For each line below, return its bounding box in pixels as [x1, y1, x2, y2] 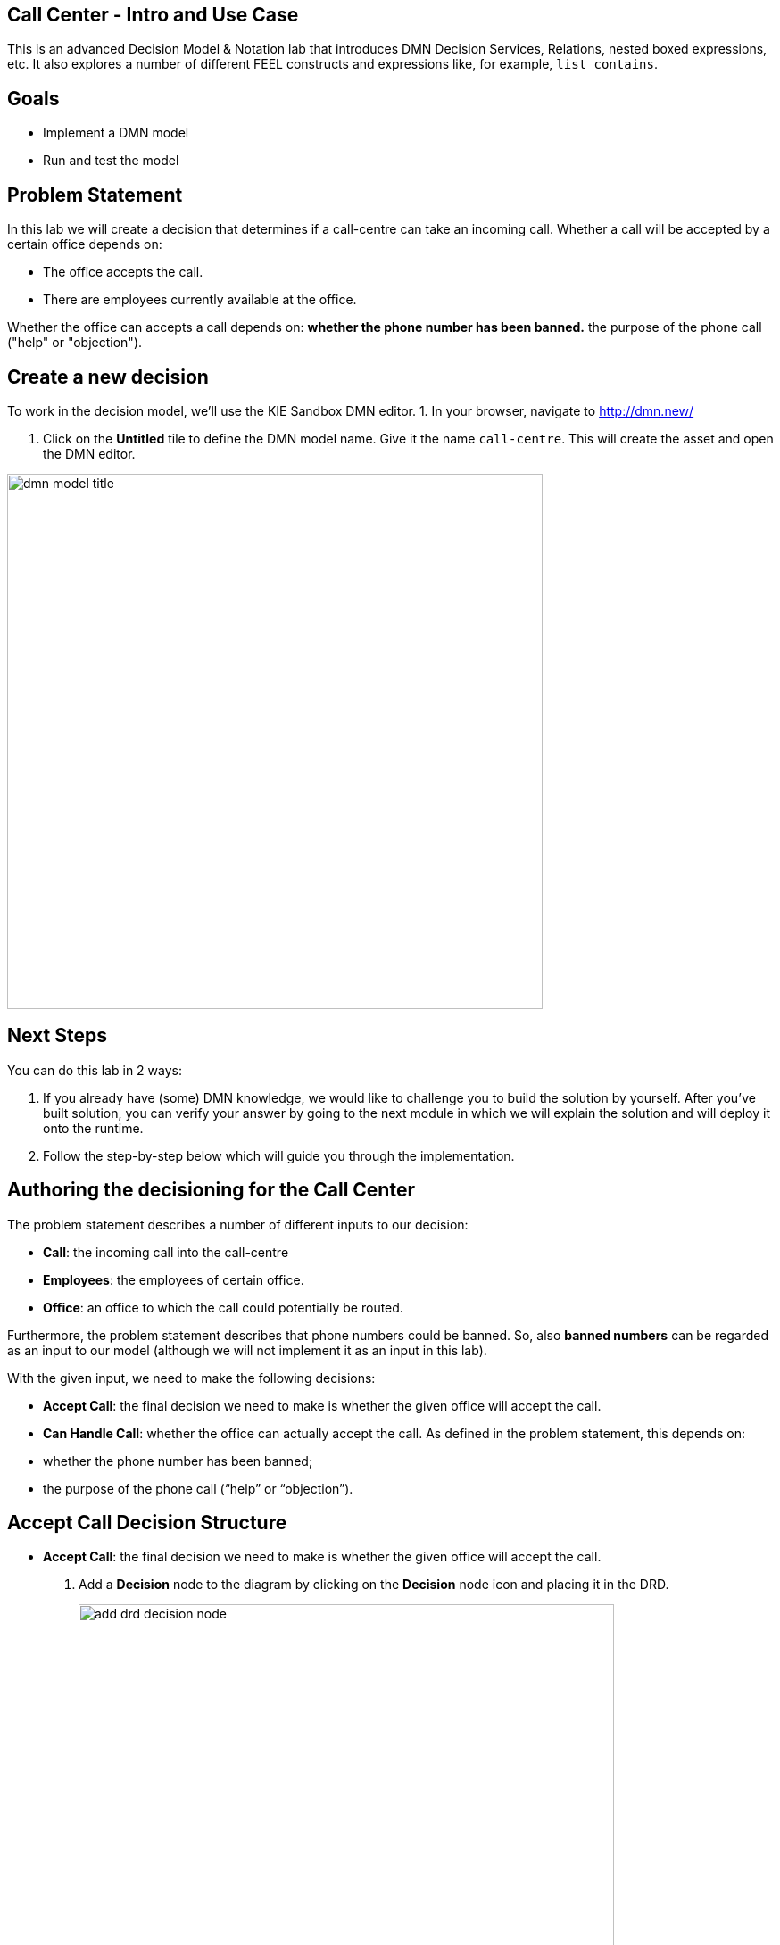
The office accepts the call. [43, 264, 203, 280]
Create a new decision [7, 365, 209, 388]
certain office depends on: [7, 236, 162, 252]
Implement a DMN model [43, 125, 189, 141]
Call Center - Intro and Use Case [7, 4, 299, 26]
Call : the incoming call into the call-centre [43, 1244, 289, 1260]
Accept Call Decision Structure [7, 1511, 287, 1535]
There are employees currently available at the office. [43, 292, 357, 308]
